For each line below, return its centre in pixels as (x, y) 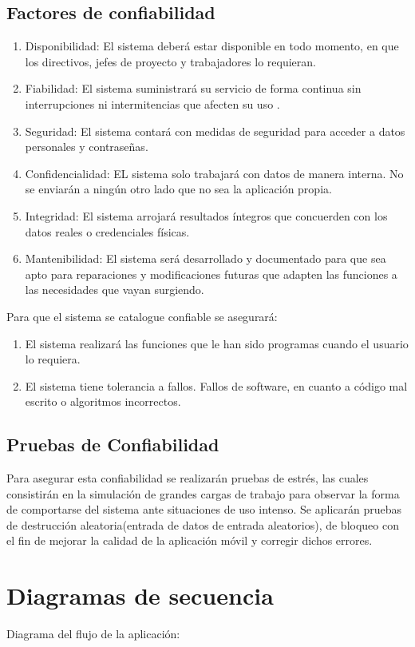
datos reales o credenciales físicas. (107, 231)
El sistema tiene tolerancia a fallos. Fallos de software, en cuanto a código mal (216, 385)
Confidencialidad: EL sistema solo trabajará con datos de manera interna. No (214, 173)
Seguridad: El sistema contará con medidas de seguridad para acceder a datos (215, 131)
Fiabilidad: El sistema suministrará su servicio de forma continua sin (193, 88)
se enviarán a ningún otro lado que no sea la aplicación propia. (178, 189)
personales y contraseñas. (87, 147)
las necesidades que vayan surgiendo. (115, 290)
